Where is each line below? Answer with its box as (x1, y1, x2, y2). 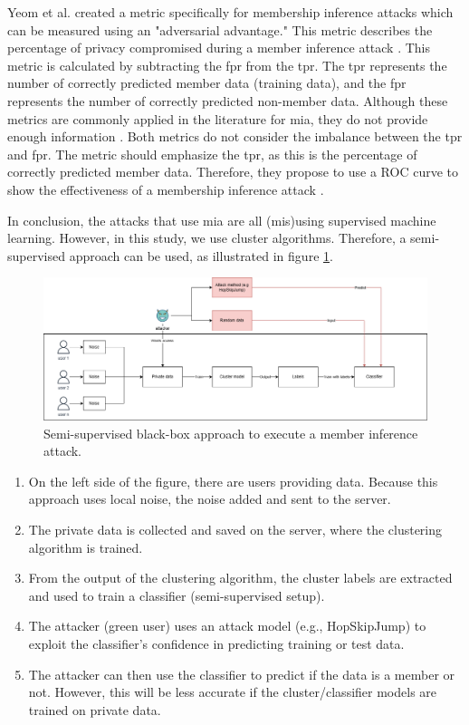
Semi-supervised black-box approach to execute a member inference (43, 423, 418, 442)
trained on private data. (28, 700, 161, 719)
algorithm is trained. (28, 537, 143, 556)
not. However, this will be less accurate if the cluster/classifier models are (28, 682, 437, 701)
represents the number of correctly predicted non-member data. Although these (7, 91, 448, 110)
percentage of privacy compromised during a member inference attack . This (7, 38, 431, 57)
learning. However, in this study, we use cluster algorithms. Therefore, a (7, 228, 407, 247)
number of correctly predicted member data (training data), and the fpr (7, 73, 407, 92)
